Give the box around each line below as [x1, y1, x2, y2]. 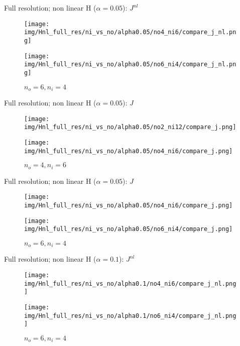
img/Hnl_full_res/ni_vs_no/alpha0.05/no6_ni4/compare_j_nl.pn [24, 61, 236, 68]
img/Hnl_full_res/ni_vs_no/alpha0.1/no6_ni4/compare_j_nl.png [24, 312, 236, 319]
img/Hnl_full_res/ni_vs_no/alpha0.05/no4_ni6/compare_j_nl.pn [24, 29, 236, 36]
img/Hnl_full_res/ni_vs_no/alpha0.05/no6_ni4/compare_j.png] [24, 225, 233, 233]
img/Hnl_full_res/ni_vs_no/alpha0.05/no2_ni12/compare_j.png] [24, 124, 236, 131]
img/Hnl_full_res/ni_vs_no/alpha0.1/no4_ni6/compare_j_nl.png [24, 280, 236, 287]
